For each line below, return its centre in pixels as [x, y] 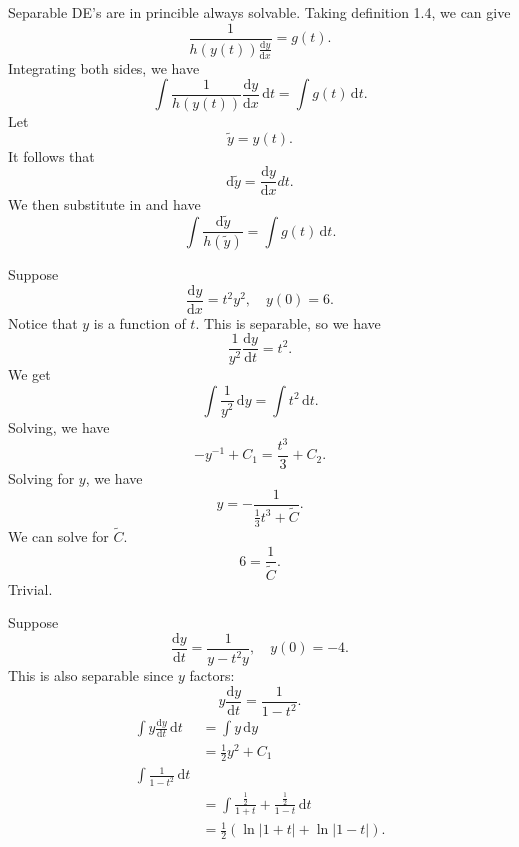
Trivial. [30, 588]
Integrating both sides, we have [104, 67]
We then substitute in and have [104, 204]
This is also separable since [91, 675]
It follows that [51, 155]
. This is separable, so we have [288, 322]
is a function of [139, 322]
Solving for [41, 478]
